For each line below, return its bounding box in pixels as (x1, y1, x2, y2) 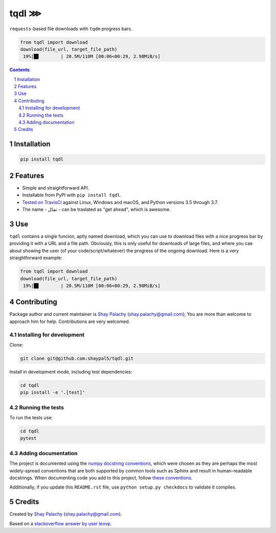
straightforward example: (9, 255, 62, 261)
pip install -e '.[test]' (20, 389, 85, 396)
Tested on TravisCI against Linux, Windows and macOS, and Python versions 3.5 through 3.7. (22, 199, 218, 205)
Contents (9, 67, 30, 73)
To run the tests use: (9, 415, 53, 421)
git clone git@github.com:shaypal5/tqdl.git (20, 355, 134, 361)
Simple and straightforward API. (22, 184, 89, 191)
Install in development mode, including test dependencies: (9, 368, 132, 375)
